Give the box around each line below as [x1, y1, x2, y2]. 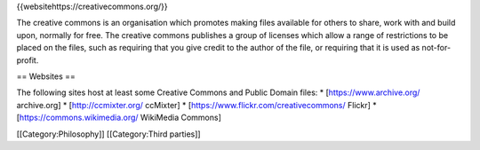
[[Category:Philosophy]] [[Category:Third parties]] [16, 129, 201, 139]
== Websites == [16, 71, 76, 82]
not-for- [421, 43, 452, 53]
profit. [16, 54, 39, 66]
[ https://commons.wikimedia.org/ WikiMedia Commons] [16, 112, 221, 123]
